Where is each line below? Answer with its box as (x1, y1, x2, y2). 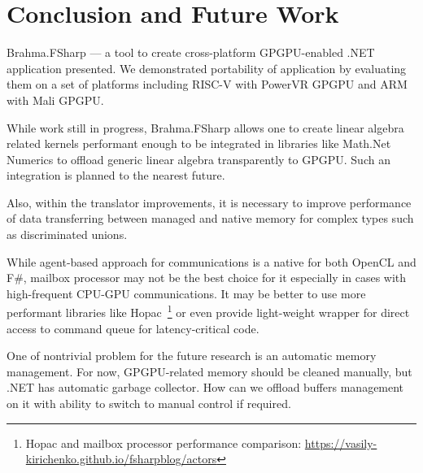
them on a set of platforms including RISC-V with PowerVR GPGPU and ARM (7, 76, 408, 93)
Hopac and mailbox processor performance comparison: (25, 434, 302, 451)
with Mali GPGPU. (7, 91, 104, 108)
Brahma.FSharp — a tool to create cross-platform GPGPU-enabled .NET (7, 44, 375, 61)
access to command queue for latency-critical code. (7, 319, 259, 336)
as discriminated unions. (7, 226, 128, 243)
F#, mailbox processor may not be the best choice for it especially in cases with (7, 269, 407, 286)
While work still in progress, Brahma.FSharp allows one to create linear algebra (7, 119, 404, 136)
